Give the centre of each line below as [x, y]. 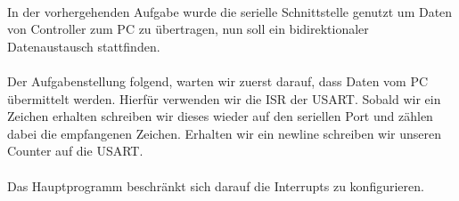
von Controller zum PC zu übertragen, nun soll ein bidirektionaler [188, 29]
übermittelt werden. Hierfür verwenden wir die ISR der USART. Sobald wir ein [224, 98]
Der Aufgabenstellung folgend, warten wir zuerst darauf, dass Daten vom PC [218, 80]
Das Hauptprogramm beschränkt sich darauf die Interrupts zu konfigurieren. [216, 185]
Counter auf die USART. [75, 151]
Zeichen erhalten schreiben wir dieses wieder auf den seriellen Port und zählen [220, 116]
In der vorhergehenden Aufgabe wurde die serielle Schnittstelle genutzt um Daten [230, 11]
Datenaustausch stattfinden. [84, 46]
